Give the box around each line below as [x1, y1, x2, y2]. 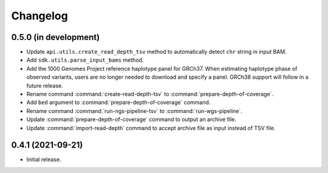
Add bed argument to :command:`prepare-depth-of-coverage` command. [26, 99, 211, 106]
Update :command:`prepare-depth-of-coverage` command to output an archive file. [26, 116, 237, 123]
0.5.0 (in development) [11, 32, 100, 42]
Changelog [11, 9, 68, 22]
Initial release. [26, 156, 61, 163]
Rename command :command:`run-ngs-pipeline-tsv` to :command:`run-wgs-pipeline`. [26, 107, 243, 114]
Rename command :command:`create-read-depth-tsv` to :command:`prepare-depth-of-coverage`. [26, 91, 273, 98]
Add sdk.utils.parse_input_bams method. [26, 56, 144, 64]
